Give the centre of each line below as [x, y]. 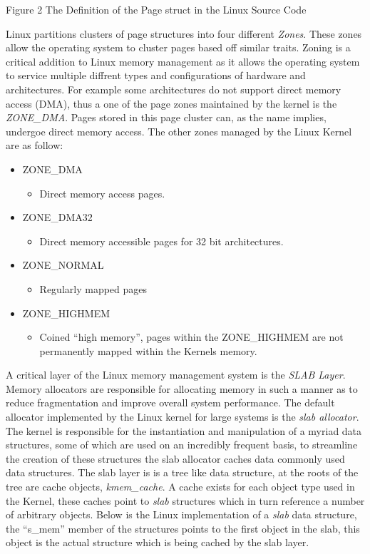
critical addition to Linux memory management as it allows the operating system [183, 61]
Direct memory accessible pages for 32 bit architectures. [161, 241]
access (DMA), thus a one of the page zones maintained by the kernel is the [171, 103]
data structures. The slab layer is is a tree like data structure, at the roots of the [182, 472]
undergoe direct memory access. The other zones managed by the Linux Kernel [179, 131]
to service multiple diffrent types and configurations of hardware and [156, 75]
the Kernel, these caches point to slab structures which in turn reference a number [185, 500]
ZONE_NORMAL [63, 265]
